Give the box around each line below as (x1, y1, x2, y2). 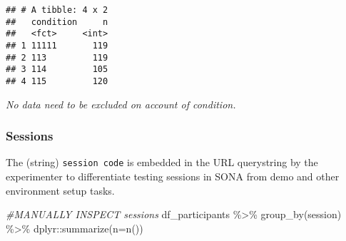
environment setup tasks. (6, 183, 115, 198)
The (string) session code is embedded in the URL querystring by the (6, 155, 318, 170)
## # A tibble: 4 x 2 (6, 5, 108, 15)
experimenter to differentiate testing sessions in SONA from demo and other (6, 169, 340, 184)
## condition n (6, 16, 108, 27)
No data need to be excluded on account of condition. (6, 96, 236, 111)
